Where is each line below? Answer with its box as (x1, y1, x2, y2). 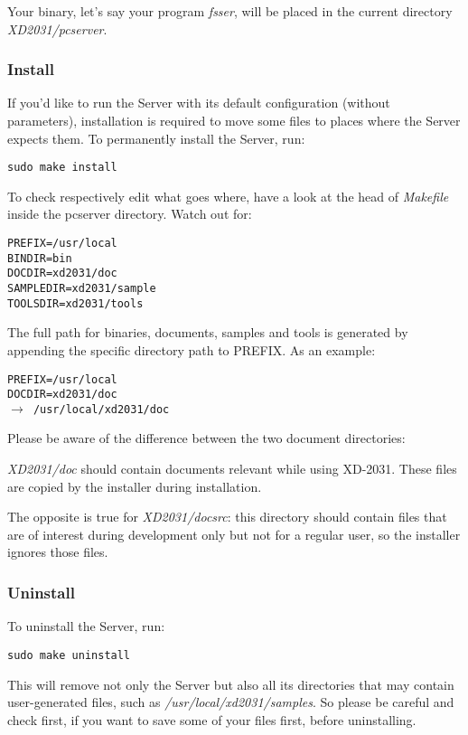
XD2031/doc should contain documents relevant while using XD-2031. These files (7, 459, 457, 478)
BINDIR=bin (7, 251, 72, 265)
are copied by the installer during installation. (7, 476, 262, 495)
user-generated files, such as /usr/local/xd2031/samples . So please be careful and (7, 693, 454, 711)
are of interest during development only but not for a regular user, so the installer (7, 524, 461, 543)
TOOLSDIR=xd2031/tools (7, 297, 144, 310)
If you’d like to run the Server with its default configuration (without (7, 93, 390, 112)
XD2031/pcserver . (7, 19, 108, 38)
